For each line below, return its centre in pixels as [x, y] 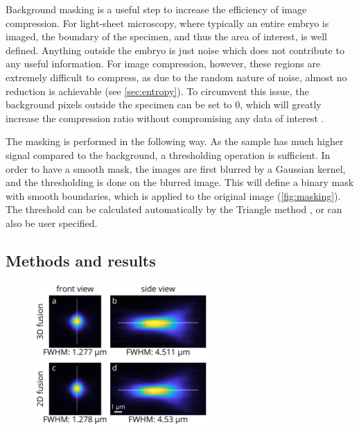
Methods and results [81, 260]
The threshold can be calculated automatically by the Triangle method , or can [174, 209]
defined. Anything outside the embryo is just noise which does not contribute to [175, 50]
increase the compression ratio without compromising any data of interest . [165, 118]
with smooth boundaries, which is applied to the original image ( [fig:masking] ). [173, 195]
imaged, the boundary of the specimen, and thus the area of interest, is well [166, 36]
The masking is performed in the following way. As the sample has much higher [175, 141]
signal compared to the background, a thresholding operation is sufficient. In [168, 154]
